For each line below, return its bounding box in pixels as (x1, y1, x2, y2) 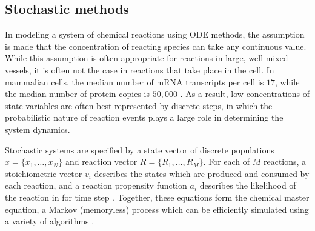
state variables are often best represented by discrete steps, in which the (5, 99, 273, 112)
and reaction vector (65, 155, 138, 168)
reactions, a (263, 155, 307, 168)
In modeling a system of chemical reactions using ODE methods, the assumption (5, 28, 305, 41)
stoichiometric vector (5, 167, 82, 179)
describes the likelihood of (199, 179, 296, 192)
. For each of (203, 155, 250, 168)
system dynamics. (5, 122, 70, 135)
